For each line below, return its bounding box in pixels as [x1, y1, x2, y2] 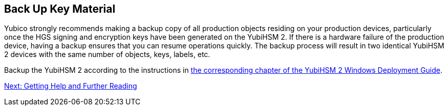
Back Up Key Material [4, 3, 116, 15]
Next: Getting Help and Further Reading [4, 81, 137, 91]
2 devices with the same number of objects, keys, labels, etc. [4, 50, 210, 59]
